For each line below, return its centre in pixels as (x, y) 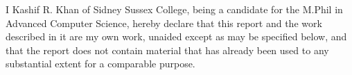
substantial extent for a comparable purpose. (100, 64)
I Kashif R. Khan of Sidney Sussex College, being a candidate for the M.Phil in (174, 9)
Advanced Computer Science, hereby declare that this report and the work (164, 23)
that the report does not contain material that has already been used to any (167, 50)
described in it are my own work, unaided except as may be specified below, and (176, 36)
